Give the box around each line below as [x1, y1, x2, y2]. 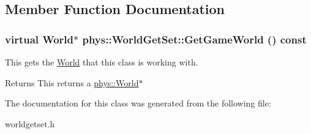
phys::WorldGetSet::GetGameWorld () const [82, 31, 307, 47]
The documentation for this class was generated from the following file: [5, 97, 271, 110]
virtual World [5, 31, 74, 47]
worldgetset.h [5, 117, 55, 130]
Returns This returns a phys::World [5, 76, 139, 89]
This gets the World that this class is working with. [5, 56, 198, 68]
